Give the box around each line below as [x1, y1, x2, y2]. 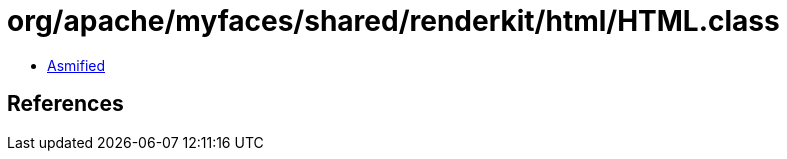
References [7, 91, 124, 117]
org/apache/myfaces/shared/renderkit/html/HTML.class [7, 4, 780, 38]
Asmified [47, 56, 106, 74]
